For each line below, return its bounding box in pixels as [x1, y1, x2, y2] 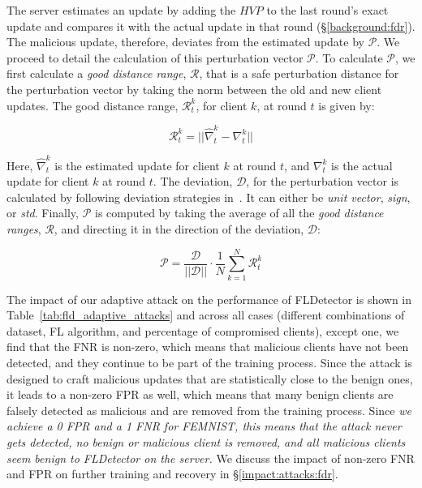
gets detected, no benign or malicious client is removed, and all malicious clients [6, 434, 406, 451]
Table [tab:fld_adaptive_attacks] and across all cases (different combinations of [6, 306, 405, 323]
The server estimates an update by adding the [6, 2, 236, 18]
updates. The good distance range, [6, 96, 179, 113]
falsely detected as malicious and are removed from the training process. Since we [6, 401, 411, 418]
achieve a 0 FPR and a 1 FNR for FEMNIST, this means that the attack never [6, 417, 402, 434]
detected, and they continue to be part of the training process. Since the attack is [6, 354, 412, 371]
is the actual [331, 156, 393, 173]
